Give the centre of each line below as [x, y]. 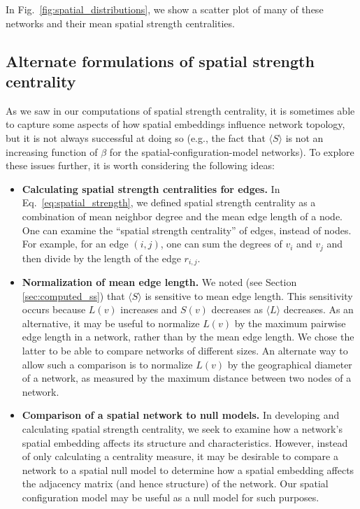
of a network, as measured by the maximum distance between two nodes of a [187, 378]
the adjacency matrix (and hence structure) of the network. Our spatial [175, 483]
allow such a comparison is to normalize [107, 364]
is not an [304, 137]
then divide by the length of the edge [101, 258]
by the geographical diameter [290, 364]
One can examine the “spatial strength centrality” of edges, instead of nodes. [187, 230]
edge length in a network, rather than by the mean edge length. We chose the [188, 337]
